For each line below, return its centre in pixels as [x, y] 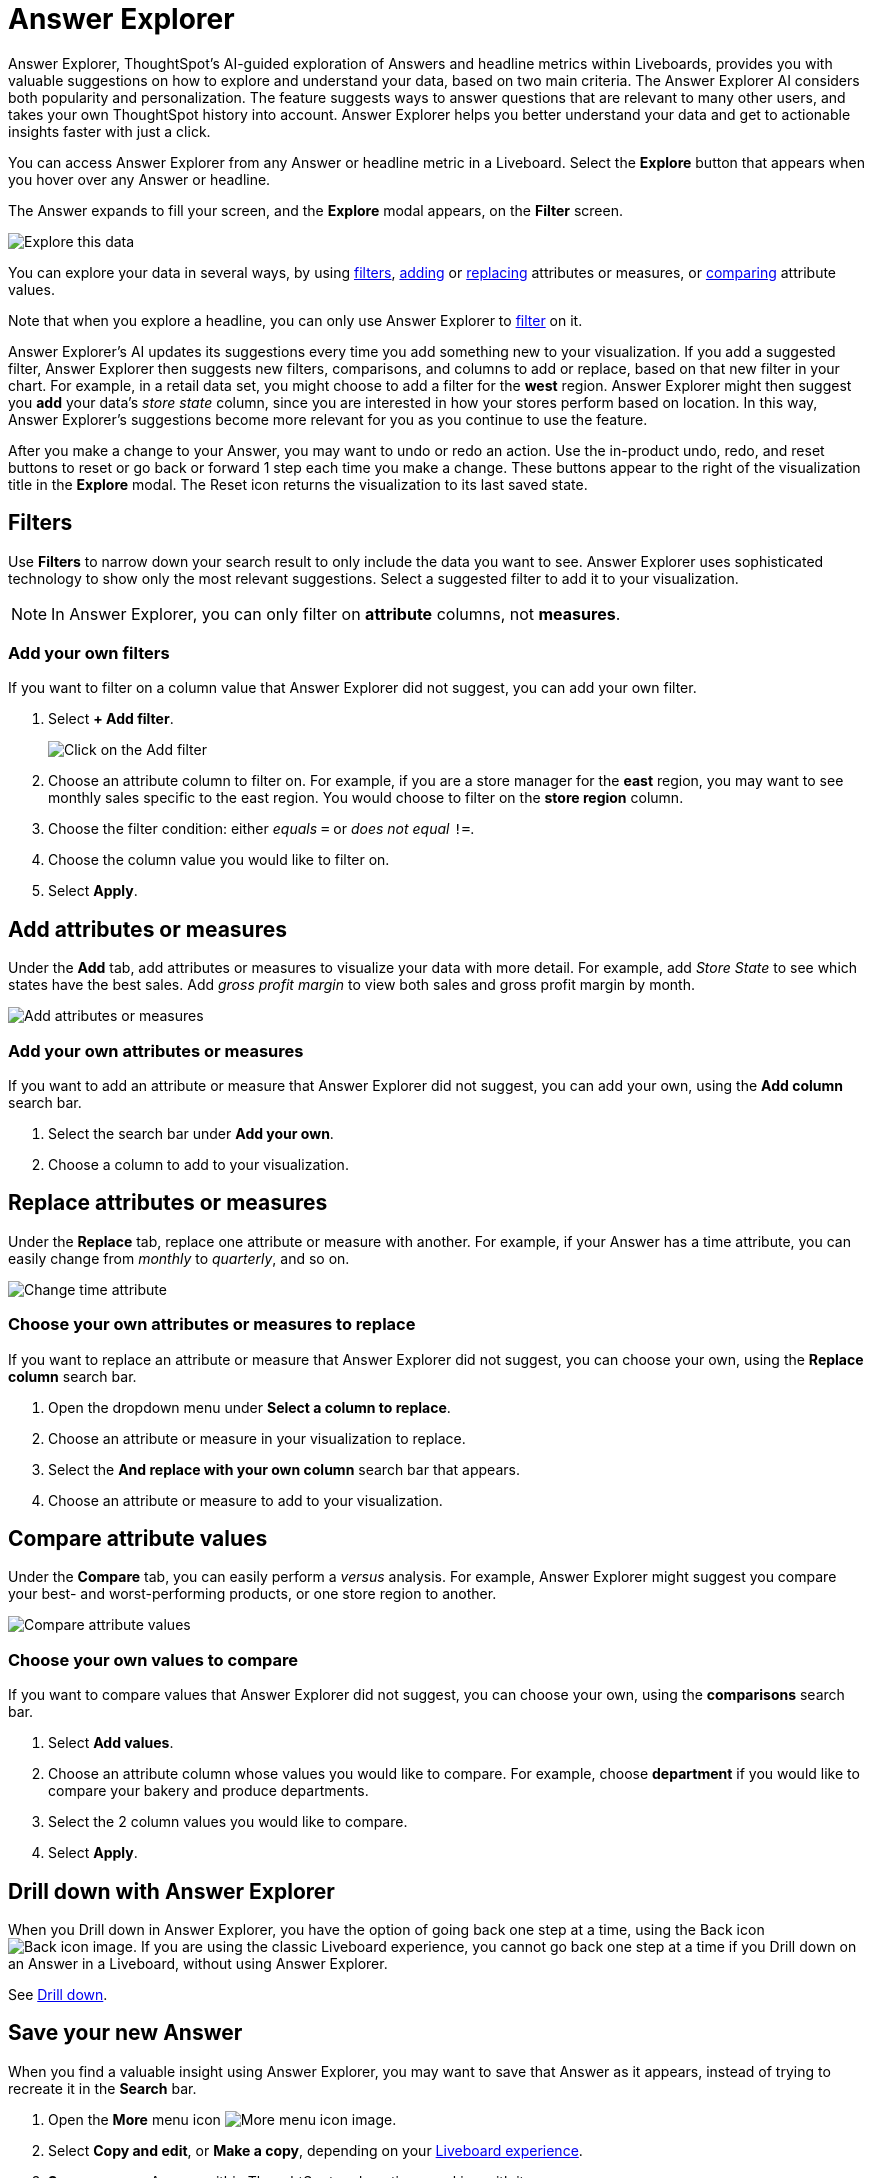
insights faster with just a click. [109, 131]
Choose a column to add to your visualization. [198, 1164]
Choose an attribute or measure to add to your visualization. [245, 1500]
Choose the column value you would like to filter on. [219, 860]
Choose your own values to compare [153, 1659]
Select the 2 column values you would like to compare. [228, 1822]
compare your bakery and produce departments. [208, 1791]
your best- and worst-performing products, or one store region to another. [252, 1594]
